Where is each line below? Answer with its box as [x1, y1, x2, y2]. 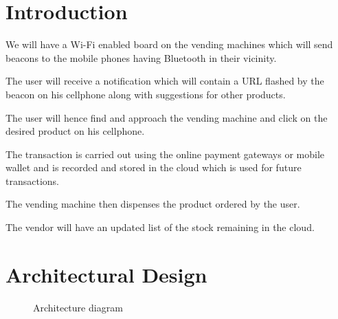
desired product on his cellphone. [5, 124, 145, 138]
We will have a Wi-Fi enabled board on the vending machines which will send [5, 37, 333, 52]
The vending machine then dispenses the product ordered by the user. [5, 197, 300, 211]
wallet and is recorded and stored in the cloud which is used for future [5, 160, 302, 175]
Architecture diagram [33, 300, 123, 314]
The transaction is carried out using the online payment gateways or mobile [5, 146, 325, 161]
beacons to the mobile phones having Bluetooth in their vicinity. [5, 50, 277, 65]
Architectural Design [5, 260, 207, 288]
